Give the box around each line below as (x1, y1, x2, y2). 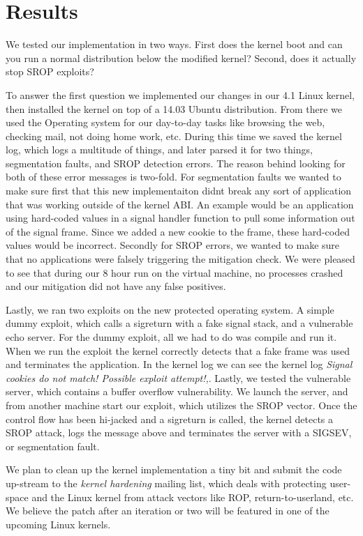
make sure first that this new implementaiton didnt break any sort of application (6, 183, 352, 198)
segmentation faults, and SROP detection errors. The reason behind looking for (6, 155, 346, 170)
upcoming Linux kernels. (6, 516, 111, 531)
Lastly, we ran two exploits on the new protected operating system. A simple (6, 302, 334, 316)
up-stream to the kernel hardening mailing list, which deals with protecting (6, 475, 327, 490)
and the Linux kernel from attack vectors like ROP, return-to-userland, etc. (31, 489, 354, 504)
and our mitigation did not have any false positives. (6, 279, 226, 293)
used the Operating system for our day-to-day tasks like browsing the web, (6, 115, 325, 130)
